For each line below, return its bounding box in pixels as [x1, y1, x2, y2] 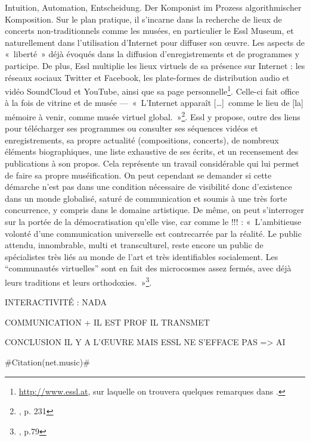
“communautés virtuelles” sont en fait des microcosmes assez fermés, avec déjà [5, 262, 292, 274]
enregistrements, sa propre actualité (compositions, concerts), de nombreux [5, 133, 279, 146]
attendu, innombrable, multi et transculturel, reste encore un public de [5, 239, 263, 251]
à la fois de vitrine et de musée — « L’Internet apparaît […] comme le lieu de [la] [5, 96, 303, 109]
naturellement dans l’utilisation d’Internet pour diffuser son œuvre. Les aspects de [5, 36, 305, 48]
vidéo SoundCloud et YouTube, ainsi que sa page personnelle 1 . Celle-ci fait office [5, 83, 299, 97]
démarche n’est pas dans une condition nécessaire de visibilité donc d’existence [5, 180, 292, 193]
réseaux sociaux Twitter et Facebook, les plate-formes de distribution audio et [5, 71, 290, 83]
